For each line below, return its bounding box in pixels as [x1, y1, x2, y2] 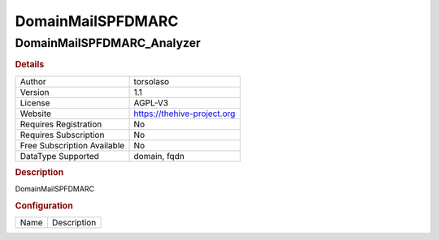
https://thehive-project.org [133, 108, 236, 119]
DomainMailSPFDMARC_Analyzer [15, 36, 201, 50]
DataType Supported [20, 150, 99, 161]
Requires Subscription [20, 129, 105, 140]
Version [20, 86, 50, 97]
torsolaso [133, 75, 170, 87]
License [20, 97, 50, 109]
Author [20, 75, 46, 87]
